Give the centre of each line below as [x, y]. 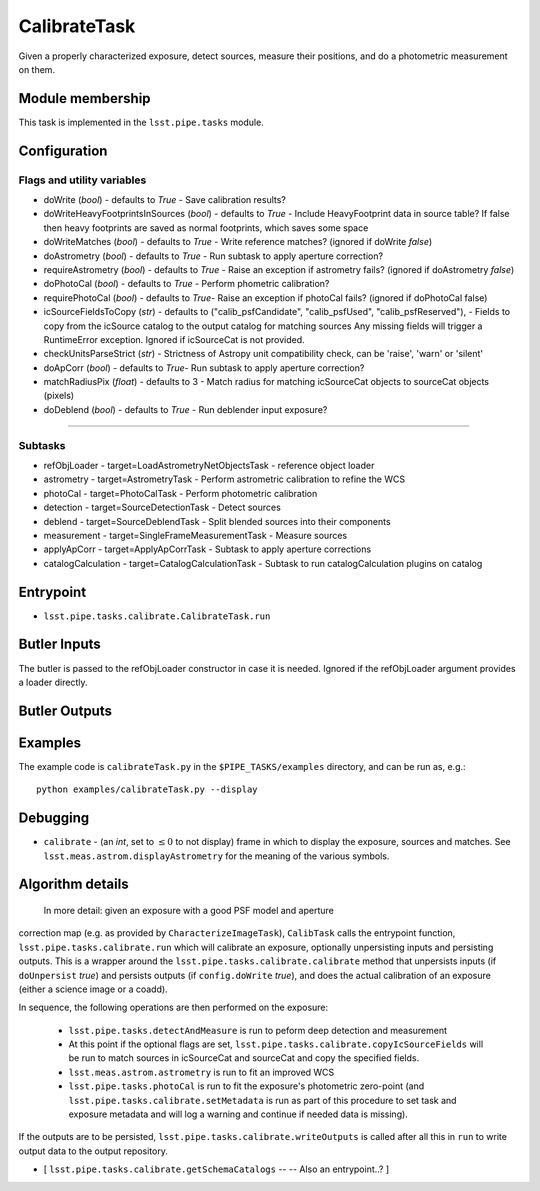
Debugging [54, 818]
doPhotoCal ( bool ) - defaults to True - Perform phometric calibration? [186, 284]
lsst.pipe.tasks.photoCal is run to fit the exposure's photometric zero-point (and [246, 1086]
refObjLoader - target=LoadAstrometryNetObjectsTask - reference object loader [209, 465]
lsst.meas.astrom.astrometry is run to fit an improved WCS [201, 1072]
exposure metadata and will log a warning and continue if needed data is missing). [238, 1114]
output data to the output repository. [93, 1151]
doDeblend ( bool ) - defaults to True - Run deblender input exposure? [185, 409]
